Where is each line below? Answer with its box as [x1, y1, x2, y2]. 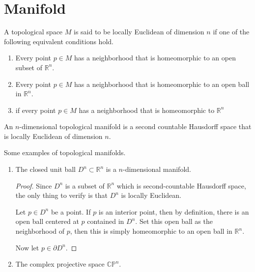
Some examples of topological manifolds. [4, 147, 126, 158]
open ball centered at [15, 216, 79, 226]
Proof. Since [15, 180, 52, 190]
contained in [87, 216, 124, 226]
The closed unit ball [15, 164, 76, 174]
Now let [15, 242, 39, 252]
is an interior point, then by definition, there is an [98, 206, 249, 217]
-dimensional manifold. [123, 164, 191, 174]
